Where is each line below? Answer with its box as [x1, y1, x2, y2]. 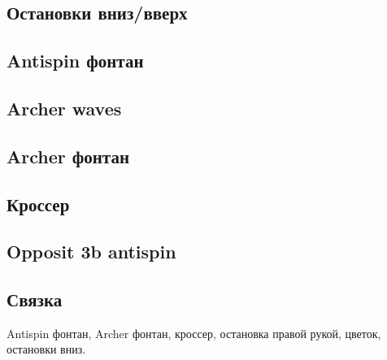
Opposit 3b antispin [7, 239, 176, 264]
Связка [7, 287, 63, 312]
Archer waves [7, 95, 122, 120]
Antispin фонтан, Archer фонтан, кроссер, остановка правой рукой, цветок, [7, 324, 381, 341]
